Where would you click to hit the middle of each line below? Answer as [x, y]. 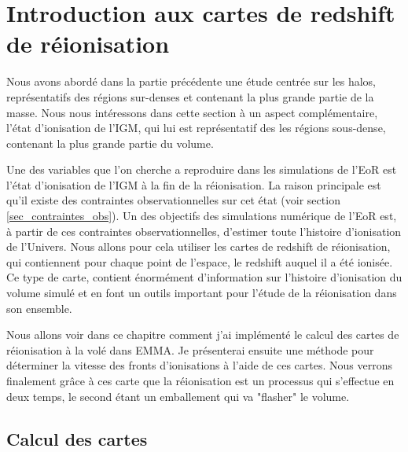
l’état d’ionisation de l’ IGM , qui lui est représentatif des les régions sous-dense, [196, 128]
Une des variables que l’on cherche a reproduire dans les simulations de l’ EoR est [202, 169]
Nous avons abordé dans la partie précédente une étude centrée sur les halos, [191, 81]
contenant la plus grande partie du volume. [110, 143]
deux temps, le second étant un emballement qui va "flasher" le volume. [178, 396]
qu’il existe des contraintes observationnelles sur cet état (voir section [173, 200]
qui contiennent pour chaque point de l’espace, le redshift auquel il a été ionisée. [200, 261]
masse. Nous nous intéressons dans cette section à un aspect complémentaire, [192, 112]
